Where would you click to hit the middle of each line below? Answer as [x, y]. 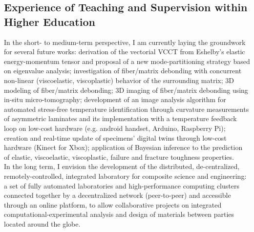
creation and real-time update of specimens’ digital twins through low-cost [115, 137]
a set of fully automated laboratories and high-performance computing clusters [122, 185]
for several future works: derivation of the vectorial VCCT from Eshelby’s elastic [125, 52]
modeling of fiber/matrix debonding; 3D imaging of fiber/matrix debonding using [126, 90]
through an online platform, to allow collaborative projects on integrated [113, 204]
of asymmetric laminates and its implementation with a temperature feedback [120, 118]
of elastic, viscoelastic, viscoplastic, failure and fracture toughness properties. [119, 157]
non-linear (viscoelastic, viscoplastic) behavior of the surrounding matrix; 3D [119, 80]
